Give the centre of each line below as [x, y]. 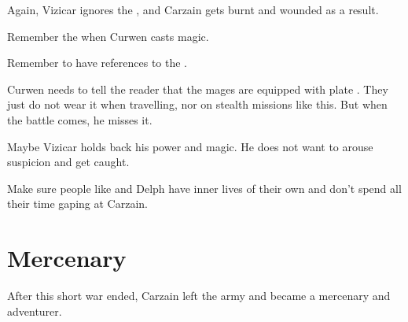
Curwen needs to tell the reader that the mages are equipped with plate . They [198, 89]
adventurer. [35, 311]
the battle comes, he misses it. [80, 119]
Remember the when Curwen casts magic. [108, 36]
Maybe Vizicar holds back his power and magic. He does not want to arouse [190, 146]
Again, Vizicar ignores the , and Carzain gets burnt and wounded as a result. [193, 9]
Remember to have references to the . [97, 63]
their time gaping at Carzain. [77, 204]
